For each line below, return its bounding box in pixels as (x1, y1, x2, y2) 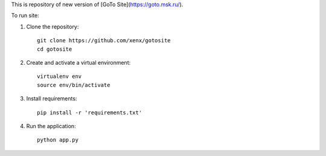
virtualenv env (37, 73, 82, 80)
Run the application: (26, 122, 76, 129)
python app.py (37, 137, 78, 143)
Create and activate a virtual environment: (26, 59, 131, 66)
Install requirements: (26, 95, 77, 102)
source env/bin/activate (37, 82, 110, 88)
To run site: (11, 12, 39, 19)
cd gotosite (37, 45, 72, 53)
